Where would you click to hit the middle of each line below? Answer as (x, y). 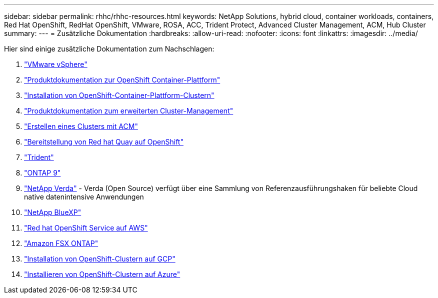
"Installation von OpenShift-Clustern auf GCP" (100, 259)
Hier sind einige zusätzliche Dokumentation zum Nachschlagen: (109, 49)
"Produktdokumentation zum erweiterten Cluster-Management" (129, 111)
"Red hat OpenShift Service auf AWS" (86, 228)
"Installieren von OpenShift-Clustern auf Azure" (102, 274)
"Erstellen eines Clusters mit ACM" (81, 126)
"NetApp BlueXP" (53, 212)
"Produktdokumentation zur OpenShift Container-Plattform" (122, 80)
